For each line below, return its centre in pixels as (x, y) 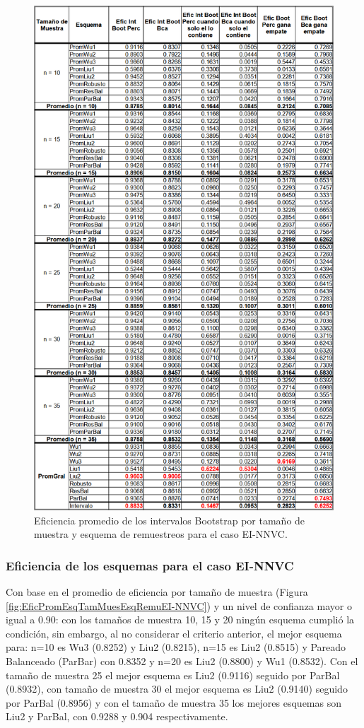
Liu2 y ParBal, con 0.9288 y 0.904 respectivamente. (117, 716)
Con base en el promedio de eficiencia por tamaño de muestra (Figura (157, 592)
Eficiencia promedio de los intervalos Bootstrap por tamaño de (170, 520)
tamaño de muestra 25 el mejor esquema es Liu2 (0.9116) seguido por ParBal (173, 675)
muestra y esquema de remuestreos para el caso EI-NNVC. (161, 534)
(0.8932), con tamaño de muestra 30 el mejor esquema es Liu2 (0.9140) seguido (177, 689)
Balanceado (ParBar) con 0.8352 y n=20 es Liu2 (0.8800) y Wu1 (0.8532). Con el (182, 661)
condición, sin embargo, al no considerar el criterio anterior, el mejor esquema (174, 633)
